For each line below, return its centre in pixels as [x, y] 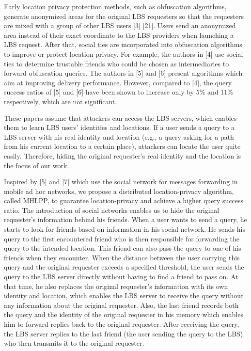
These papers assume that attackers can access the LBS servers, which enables [120, 118]
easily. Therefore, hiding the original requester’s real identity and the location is [123, 155]
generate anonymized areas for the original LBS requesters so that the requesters [124, 16]
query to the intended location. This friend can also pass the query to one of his [123, 248]
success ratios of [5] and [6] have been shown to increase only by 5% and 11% [118, 92]
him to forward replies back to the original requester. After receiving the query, [122, 324]
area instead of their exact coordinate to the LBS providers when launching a [119, 35]
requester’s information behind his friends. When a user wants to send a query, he [125, 219]
